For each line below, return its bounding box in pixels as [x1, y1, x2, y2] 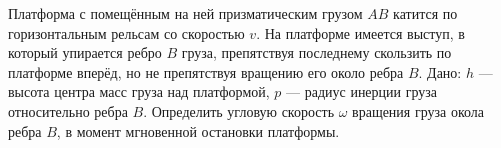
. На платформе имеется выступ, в [256, 22, 465, 43]
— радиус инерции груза [286, 81, 438, 102]
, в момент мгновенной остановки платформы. [56, 120, 340, 141]
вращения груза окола [352, 100, 485, 121]
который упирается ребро [8, 42, 162, 63]
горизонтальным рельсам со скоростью [8, 22, 245, 43]
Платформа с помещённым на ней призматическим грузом [8, 3, 363, 23]
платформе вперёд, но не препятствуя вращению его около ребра [8, 61, 404, 82]
